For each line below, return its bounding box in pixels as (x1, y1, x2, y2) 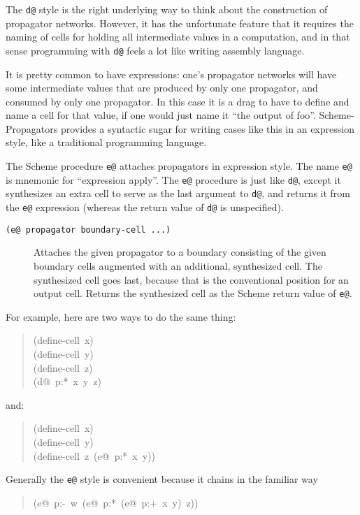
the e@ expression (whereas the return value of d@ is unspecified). (6, 200, 284, 215)
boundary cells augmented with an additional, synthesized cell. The (34, 258, 322, 273)
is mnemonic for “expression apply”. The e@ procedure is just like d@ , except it (6, 172, 341, 187)
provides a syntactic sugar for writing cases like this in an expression (60, 121, 354, 136)
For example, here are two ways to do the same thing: (6, 309, 236, 324)
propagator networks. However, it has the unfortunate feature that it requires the (6, 15, 354, 30)
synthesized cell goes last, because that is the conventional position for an (34, 272, 349, 286)
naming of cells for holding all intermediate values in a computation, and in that (6, 29, 350, 44)
